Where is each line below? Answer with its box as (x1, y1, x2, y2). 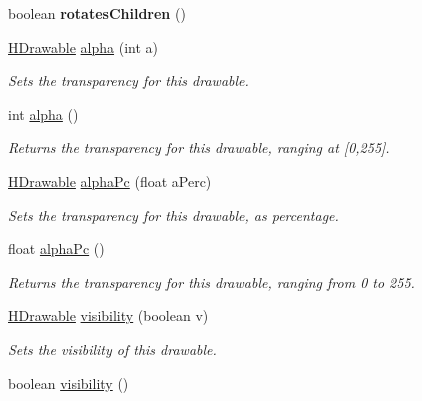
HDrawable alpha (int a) (8, 36, 158, 57)
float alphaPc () (8, 238, 105, 259)
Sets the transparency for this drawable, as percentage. (8, 204, 339, 225)
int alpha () (8, 103, 79, 124)
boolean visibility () (8, 372, 129, 393)
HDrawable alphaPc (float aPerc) (8, 170, 212, 191)
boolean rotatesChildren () (8, 3, 186, 23)
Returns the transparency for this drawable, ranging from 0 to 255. (8, 271, 415, 292)
